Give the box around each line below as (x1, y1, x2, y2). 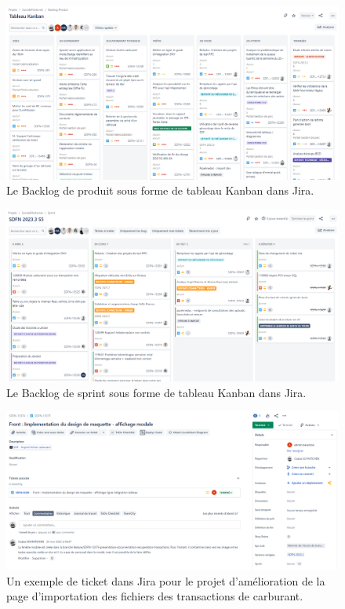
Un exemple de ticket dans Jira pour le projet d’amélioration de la (6, 572, 325, 589)
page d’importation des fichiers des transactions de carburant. (6, 588, 303, 604)
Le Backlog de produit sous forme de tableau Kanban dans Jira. (6, 182, 314, 199)
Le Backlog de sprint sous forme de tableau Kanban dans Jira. (6, 384, 307, 400)
